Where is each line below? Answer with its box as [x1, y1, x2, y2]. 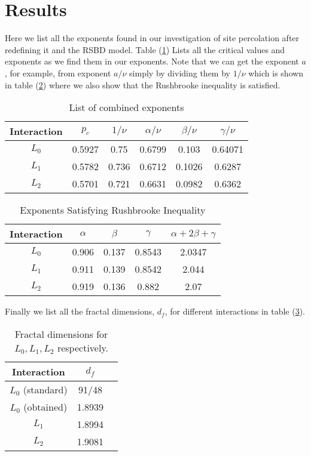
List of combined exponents [69, 100, 184, 115]
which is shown [248, 66, 304, 79]
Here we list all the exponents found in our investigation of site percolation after [5, 32, 300, 44]
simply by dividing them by [129, 66, 230, 79]
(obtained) [23, 399, 68, 414]
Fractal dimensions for [14, 326, 108, 341]
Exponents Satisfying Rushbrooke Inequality [20, 203, 206, 217]
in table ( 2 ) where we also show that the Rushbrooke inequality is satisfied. [5, 78, 280, 91]
